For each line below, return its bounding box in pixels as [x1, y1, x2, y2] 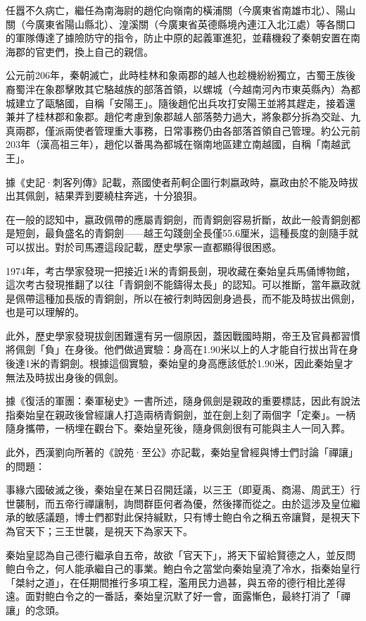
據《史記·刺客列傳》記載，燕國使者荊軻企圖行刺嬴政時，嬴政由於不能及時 [6, 174, 348, 189]
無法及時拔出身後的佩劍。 [6, 369, 124, 384]
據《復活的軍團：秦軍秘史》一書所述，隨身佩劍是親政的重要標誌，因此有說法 [6, 393, 360, 408]
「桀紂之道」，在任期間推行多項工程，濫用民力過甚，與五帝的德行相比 [6, 574, 326, 589]
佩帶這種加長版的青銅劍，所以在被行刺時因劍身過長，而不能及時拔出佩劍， [15, 290, 360, 305]
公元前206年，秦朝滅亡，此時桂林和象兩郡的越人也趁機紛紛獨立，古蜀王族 [6, 68, 346, 82]
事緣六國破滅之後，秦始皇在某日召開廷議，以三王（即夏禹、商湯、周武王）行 [6, 482, 360, 497]
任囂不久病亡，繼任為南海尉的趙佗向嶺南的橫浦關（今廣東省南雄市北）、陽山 [6, 3, 355, 17]
